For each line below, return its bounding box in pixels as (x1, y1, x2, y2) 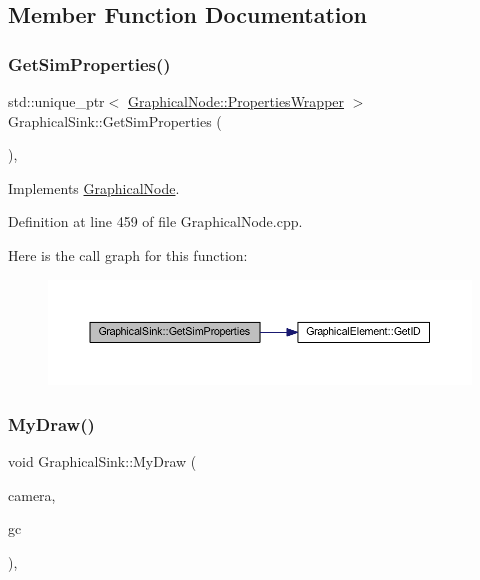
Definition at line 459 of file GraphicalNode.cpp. (8, 211, 303, 232)
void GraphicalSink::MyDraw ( (8, 451, 197, 472)
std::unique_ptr (8, 91, 105, 111)
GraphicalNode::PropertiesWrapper (127, 91, 345, 111)
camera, (8, 484, 56, 505)
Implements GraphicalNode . (8, 177, 180, 198)
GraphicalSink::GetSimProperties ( (8, 110, 222, 131)
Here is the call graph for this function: (8, 244, 248, 265)
